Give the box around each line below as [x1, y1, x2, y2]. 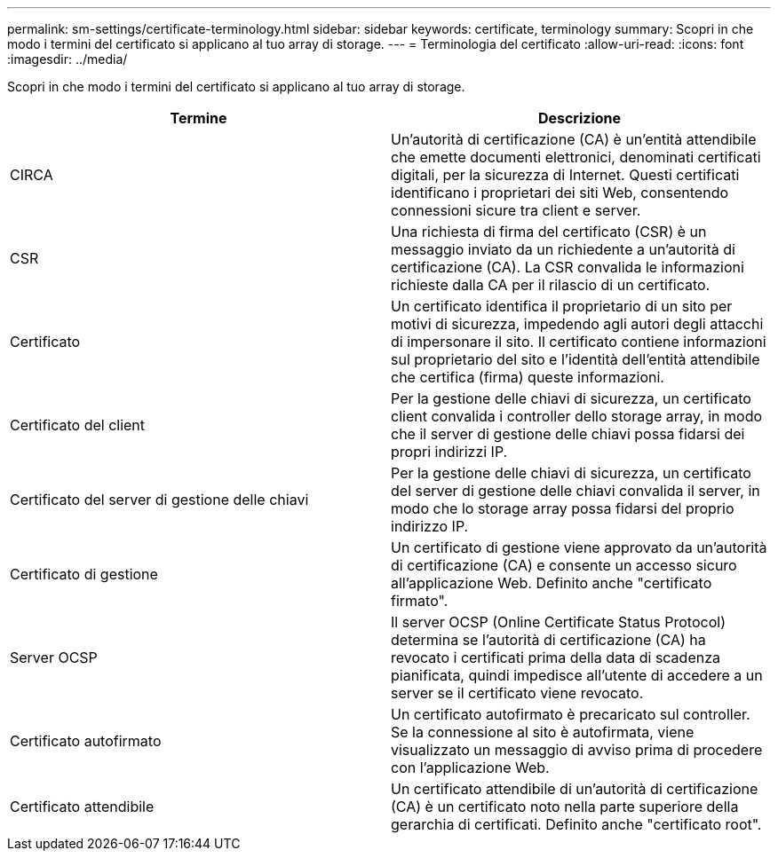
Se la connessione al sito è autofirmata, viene [391, 723, 695, 741]
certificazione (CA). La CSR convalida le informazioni [391, 258, 744, 276]
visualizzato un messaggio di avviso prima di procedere [391, 741, 763, 759]
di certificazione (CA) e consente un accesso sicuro [391, 556, 737, 574]
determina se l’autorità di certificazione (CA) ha [391, 631, 706, 649]
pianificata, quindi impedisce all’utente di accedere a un [391, 666, 763, 684]
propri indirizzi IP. [391, 443, 508, 460]
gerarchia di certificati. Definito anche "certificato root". [391, 815, 762, 833]
